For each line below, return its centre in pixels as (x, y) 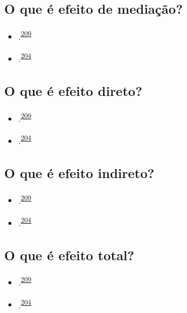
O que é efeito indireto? (79, 172)
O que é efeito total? (69, 255)
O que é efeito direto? (73, 91)
